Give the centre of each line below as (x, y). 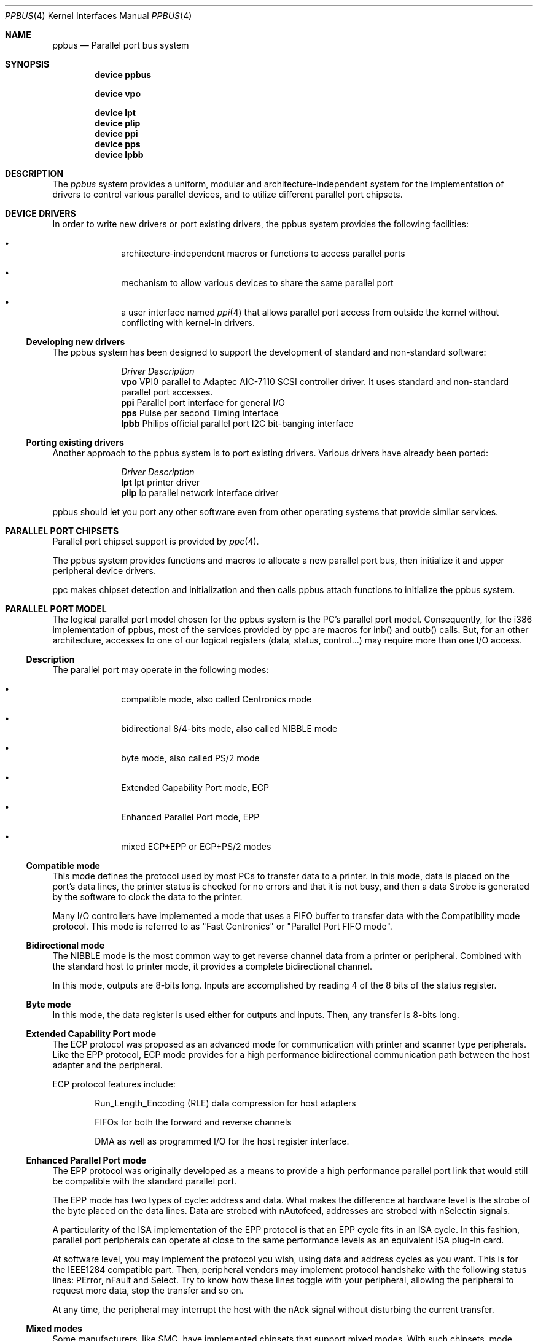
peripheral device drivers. (104, 571)
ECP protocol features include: (114, 1084)
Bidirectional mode (65, 945)
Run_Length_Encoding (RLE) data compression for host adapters (225, 1103)
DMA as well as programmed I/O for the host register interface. (222, 1141)
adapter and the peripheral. (107, 1065)
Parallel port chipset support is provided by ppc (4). (156, 541)
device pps (118, 144)
